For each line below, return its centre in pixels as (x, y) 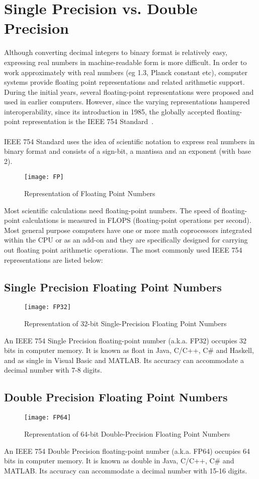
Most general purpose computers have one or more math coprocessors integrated (128, 230)
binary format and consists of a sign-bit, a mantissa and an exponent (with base (128, 151)
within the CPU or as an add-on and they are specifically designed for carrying (126, 240)
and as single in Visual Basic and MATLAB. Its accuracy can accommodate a (124, 360)
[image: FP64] (48, 418)
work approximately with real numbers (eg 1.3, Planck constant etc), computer (126, 72)
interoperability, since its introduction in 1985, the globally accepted (109, 111)
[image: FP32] (48, 307)
